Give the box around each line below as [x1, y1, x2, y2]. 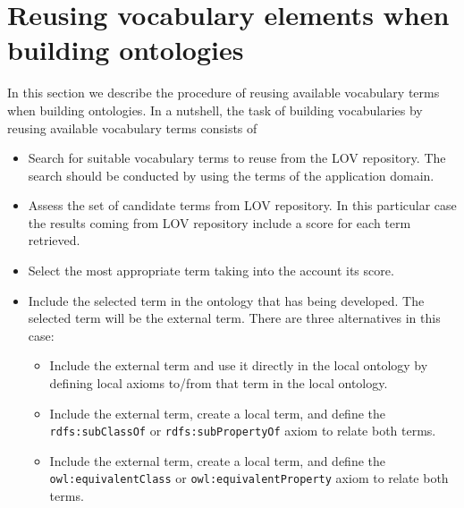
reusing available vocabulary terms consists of [7, 118, 257, 137]
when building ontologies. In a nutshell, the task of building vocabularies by [7, 100, 423, 119]
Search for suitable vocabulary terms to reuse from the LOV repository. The [28, 148, 446, 167]
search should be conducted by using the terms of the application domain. [28, 165, 434, 184]
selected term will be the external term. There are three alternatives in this [28, 309, 441, 327]
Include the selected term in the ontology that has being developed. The [28, 291, 425, 309]
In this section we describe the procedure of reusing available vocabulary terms [7, 83, 440, 102]
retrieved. [28, 231, 80, 250]
